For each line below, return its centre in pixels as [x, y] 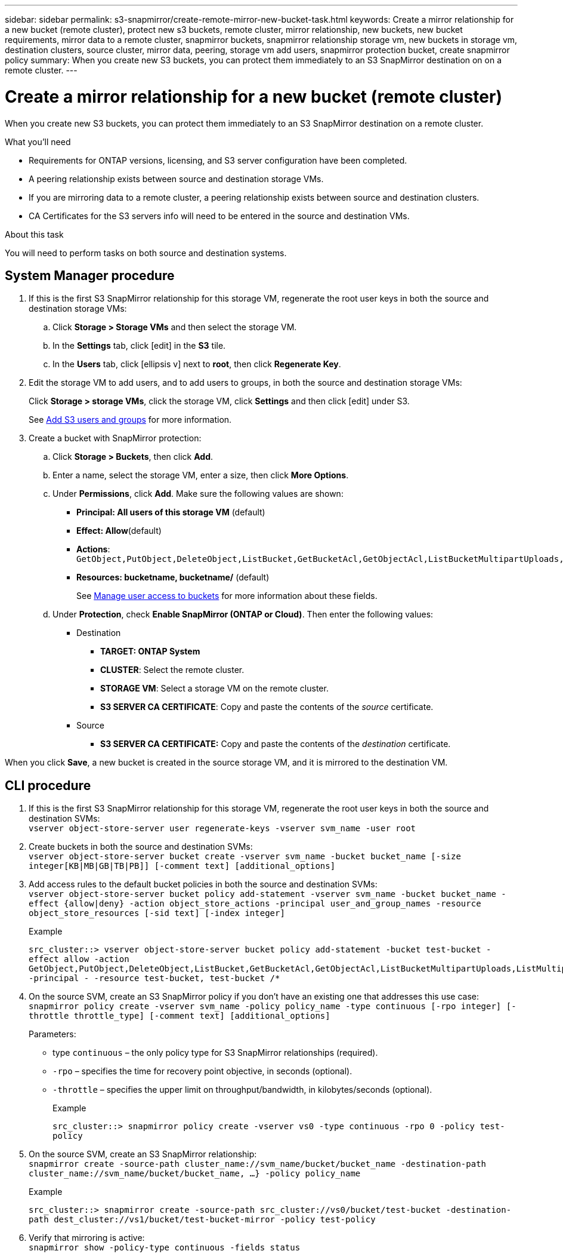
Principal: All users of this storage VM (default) [171, 512]
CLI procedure [48, 785]
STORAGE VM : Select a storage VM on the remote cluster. [214, 689]
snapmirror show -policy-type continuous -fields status [165, 1248]
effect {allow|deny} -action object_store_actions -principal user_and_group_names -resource [255, 904]
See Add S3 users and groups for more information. [130, 420]
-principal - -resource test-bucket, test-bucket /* [154, 978]
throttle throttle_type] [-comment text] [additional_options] [180, 1016]
